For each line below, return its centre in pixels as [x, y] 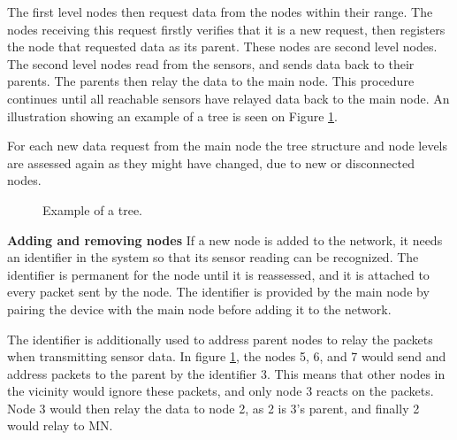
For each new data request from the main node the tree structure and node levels [228, 146]
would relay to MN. [60, 425]
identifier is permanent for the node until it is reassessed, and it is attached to [218, 274]
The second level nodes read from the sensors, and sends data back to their [211, 63]
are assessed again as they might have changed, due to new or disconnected [211, 162]
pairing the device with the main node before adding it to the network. [199, 309]
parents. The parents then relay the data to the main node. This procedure [211, 81]
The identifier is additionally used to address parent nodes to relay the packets [220, 339]
